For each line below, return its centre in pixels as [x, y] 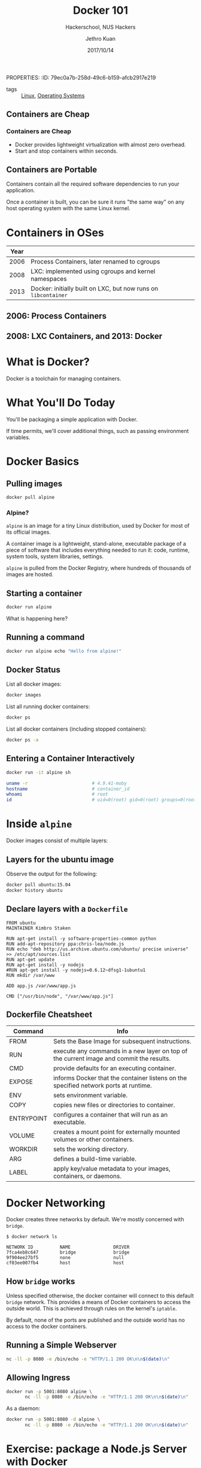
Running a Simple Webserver [62, 1345]
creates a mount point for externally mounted [117, 1132]
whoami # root [57, 794]
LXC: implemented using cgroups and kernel [93, 271]
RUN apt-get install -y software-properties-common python [81, 939]
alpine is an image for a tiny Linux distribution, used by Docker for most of [98, 526]
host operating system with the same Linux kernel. [68, 208]
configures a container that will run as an [110, 1115]
